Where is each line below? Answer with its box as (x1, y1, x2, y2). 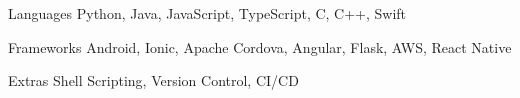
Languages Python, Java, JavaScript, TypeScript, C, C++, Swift (8, 3, 407, 23)
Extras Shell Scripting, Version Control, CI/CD (8, 70, 299, 91)
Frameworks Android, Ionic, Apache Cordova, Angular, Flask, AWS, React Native (8, 36, 512, 57)
